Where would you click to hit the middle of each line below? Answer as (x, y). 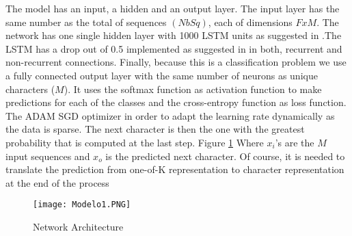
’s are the (295, 142)
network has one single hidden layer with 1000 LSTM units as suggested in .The (174, 35)
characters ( (30, 89)
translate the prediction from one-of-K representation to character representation (175, 169)
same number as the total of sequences (86, 22)
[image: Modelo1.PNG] (82, 205)
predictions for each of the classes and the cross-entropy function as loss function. (176, 102)
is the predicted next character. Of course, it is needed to (225, 156)
